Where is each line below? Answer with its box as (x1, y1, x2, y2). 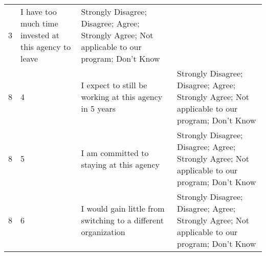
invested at (20, 29, 60, 41)
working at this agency (81, 91, 163, 103)
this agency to (20, 41, 71, 53)
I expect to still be (81, 79, 147, 91)
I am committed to (81, 146, 149, 159)
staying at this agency (81, 158, 160, 170)
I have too (20, 6, 57, 17)
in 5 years (81, 103, 116, 114)
